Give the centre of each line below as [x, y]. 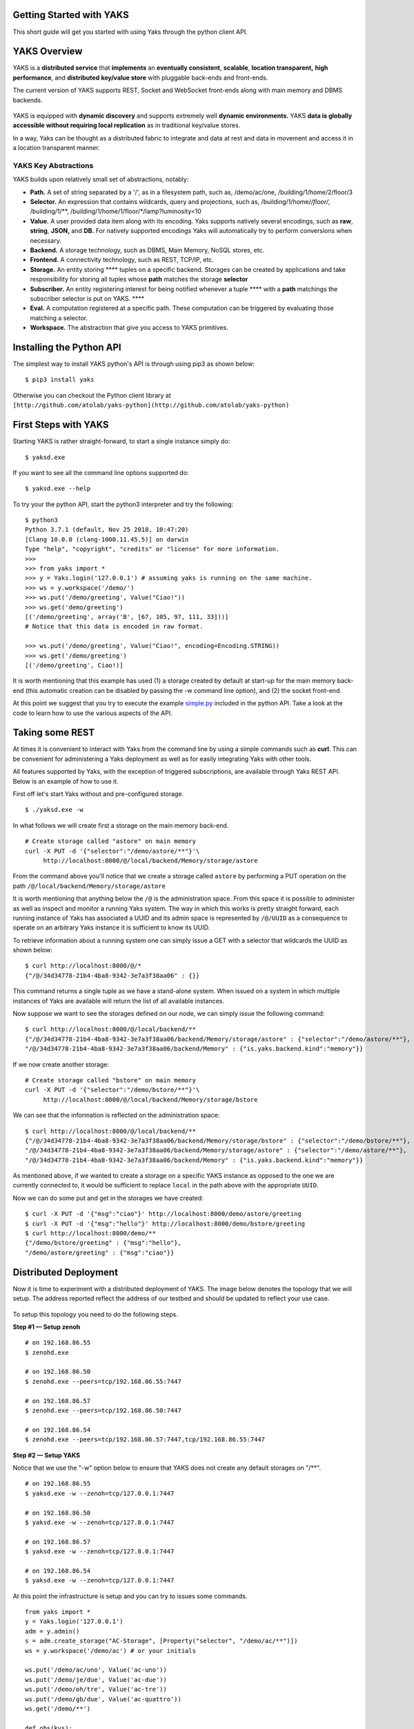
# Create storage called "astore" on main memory [111, 841]
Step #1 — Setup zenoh [47, 1326]
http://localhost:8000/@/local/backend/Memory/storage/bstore [150, 1099]
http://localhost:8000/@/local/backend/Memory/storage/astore [150, 860]
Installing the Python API [67, 347]
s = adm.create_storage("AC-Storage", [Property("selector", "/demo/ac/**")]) [161, 1641]
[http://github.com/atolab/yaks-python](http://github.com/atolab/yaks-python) [151, 405]
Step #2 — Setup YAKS [47, 1455]
